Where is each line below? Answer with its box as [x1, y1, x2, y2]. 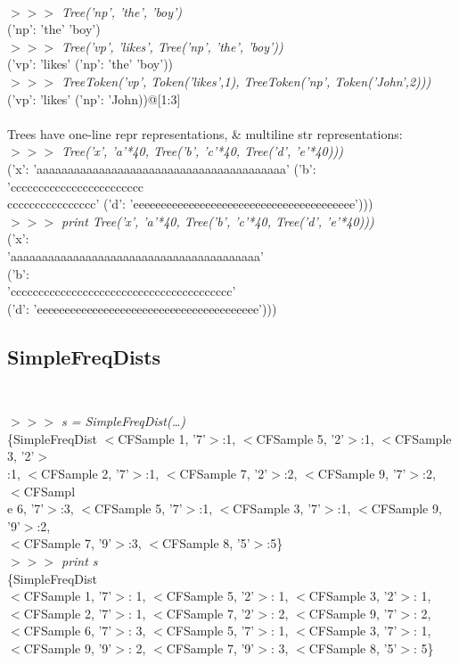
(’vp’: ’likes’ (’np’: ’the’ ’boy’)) [7, 54, 174, 73]
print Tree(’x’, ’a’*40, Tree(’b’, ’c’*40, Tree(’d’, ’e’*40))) [61, 211, 374, 230]
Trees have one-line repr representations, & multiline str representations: [7, 124, 403, 143]
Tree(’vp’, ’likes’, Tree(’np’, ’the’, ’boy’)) [61, 37, 283, 55]
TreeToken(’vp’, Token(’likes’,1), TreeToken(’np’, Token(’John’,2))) [61, 72, 431, 91]
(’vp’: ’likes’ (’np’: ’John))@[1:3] [7, 89, 181, 108]
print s [61, 551, 98, 570]
